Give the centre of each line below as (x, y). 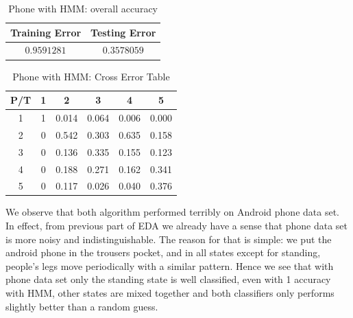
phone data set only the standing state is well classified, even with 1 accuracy (168, 279)
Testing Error (123, 32)
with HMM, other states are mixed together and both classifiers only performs (170, 293)
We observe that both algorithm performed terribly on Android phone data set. (172, 212)
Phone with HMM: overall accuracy (83, 8)
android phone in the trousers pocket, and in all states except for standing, (163, 252)
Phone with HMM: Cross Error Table (91, 76)
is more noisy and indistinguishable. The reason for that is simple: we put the (169, 239)
